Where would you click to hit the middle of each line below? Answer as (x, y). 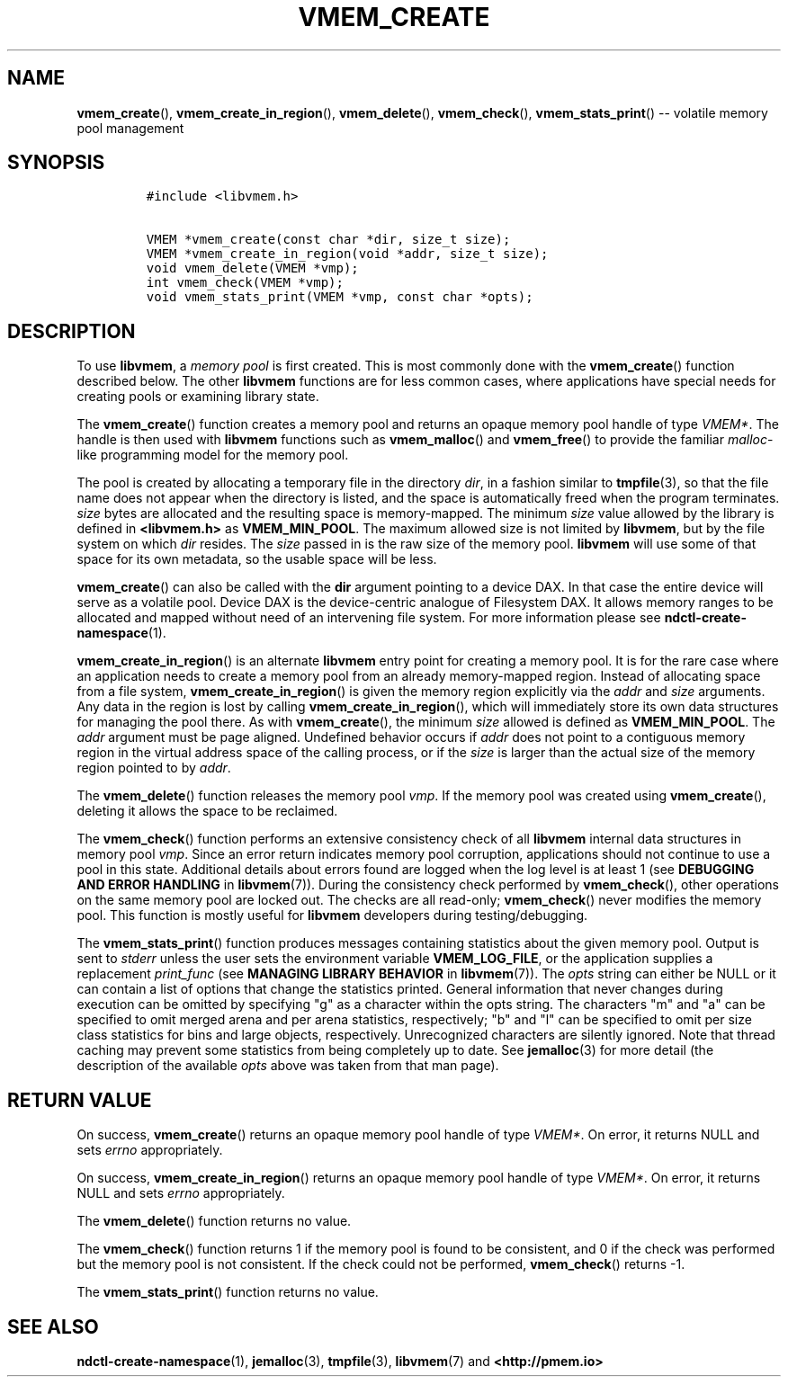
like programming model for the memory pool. (213, 455)
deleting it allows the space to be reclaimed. (207, 811)
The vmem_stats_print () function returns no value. (228, 1292)
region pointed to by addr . (154, 768)
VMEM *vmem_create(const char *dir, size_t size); (328, 240)
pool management (130, 128)
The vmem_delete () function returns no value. (214, 1221)
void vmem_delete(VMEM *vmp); (252, 268)
